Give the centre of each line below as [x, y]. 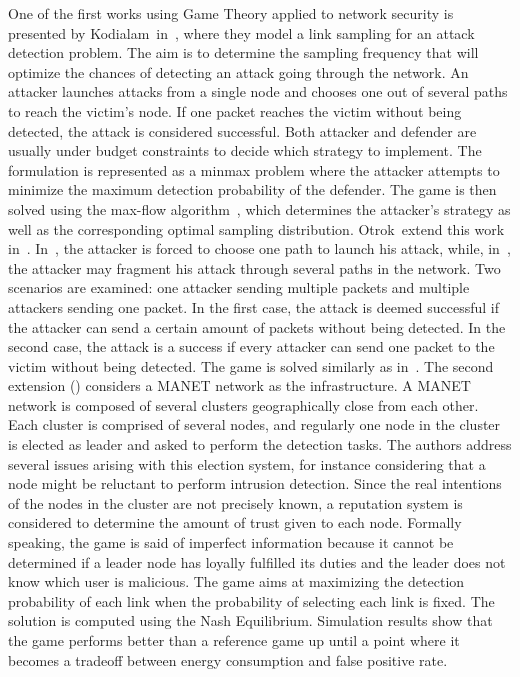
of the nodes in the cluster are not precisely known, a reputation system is [235, 502]
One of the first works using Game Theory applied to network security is [231, 13]
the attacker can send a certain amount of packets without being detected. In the [257, 326]
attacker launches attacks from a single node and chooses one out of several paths [258, 91]
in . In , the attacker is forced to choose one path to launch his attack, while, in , [259, 248]
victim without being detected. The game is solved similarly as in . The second [251, 365]
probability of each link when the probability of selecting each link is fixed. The [251, 600]
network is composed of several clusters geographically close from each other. [243, 404]
